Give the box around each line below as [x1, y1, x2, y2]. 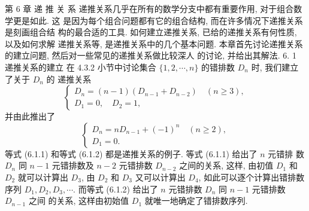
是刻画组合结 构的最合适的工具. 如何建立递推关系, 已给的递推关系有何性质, [5, 26, 297, 38]
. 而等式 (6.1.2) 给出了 [73, 182, 158, 195]
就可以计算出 [17, 170, 68, 183]
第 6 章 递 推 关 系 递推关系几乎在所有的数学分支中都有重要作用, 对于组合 [5, 2, 294, 14]
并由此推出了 [5, 110, 55, 123]
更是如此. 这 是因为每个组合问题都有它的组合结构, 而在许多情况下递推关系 [13, 14, 303, 26]
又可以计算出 [135, 170, 186, 183]
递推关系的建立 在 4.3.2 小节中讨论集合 [5, 60, 156, 73]
